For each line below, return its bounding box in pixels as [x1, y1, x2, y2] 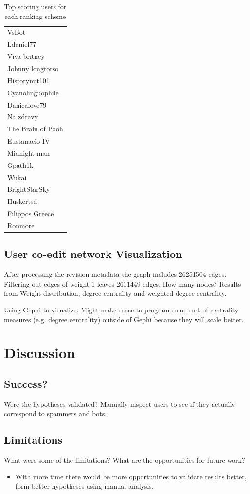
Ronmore [7, 220, 35, 230]
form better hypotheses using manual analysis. [15, 481, 154, 491]
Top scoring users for [4, 1, 67, 11]
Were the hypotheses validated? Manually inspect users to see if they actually [4, 399, 235, 409]
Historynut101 [7, 75, 50, 85]
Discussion [4, 343, 75, 363]
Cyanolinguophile [7, 87, 59, 97]
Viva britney [7, 51, 45, 61]
